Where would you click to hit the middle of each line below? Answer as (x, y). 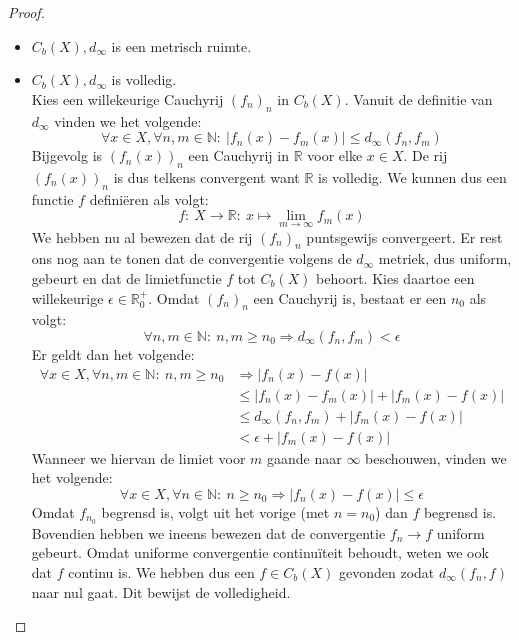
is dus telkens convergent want (206, 176)
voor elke (335, 155)
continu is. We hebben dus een (161, 571)
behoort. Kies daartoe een (395, 277)
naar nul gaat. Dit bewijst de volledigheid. (161, 591)
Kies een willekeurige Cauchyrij (127, 98)
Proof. (26, 12)
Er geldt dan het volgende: (113, 353)
